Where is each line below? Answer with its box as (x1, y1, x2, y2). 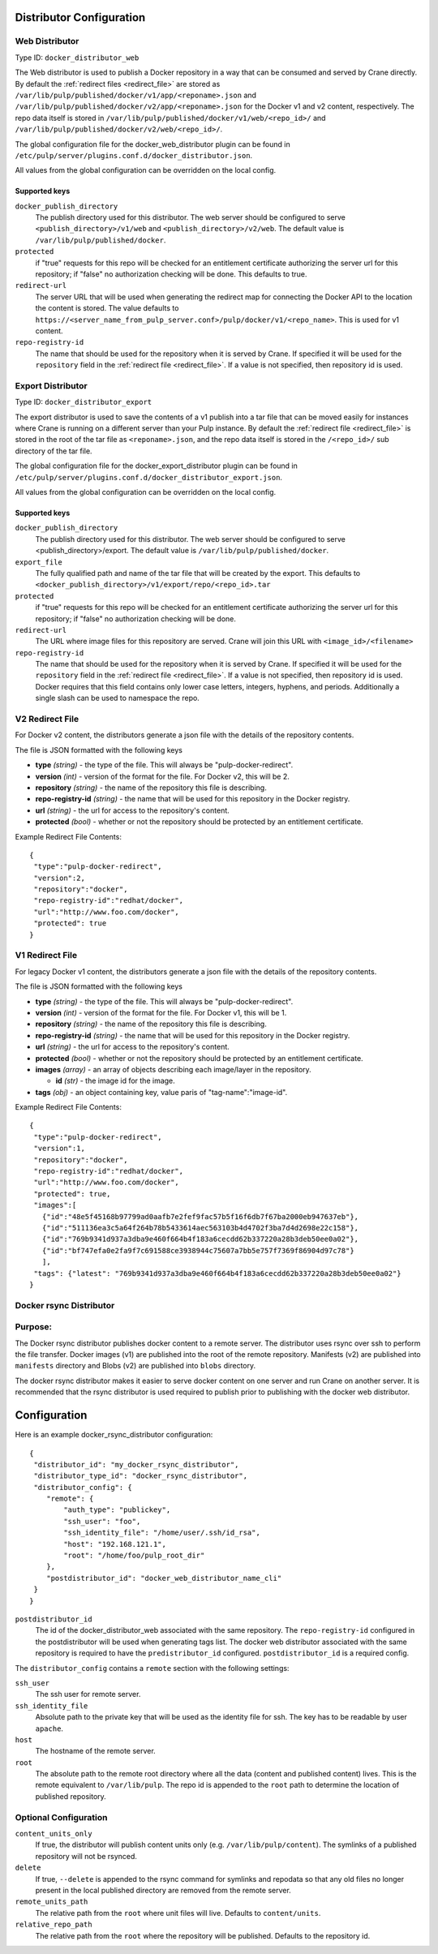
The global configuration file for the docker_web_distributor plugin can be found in (15, 139, 291, 149)
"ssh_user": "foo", (63, 1517, 141, 1526)
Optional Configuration (15, 1811, 108, 1823)
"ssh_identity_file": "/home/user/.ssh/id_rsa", (63, 1528, 261, 1537)
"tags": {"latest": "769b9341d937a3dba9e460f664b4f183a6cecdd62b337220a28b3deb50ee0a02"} (33, 1269, 401, 1278)
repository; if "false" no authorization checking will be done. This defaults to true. (35, 269, 307, 279)
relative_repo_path (15, 1920, 92, 1930)
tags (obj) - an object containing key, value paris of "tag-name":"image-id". (35, 1087, 288, 1097)
